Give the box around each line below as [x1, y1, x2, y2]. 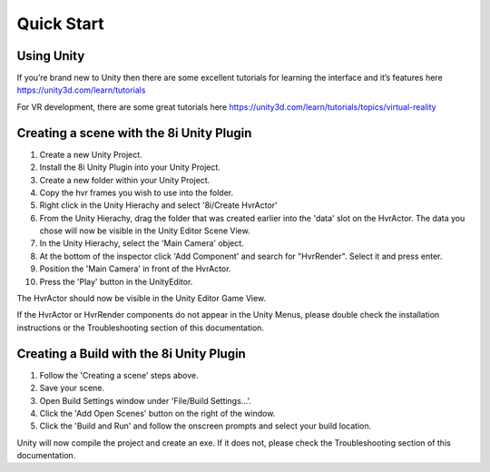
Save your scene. [39, 382, 104, 394]
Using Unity [16, 48, 85, 64]
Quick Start [16, 14, 104, 34]
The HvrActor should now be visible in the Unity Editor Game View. [16, 293, 267, 304]
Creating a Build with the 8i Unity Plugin [16, 346, 247, 361]
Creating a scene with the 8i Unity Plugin [16, 125, 252, 141]
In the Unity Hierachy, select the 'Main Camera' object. [39, 238, 244, 249]
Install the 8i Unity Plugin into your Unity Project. [39, 162, 221, 172]
